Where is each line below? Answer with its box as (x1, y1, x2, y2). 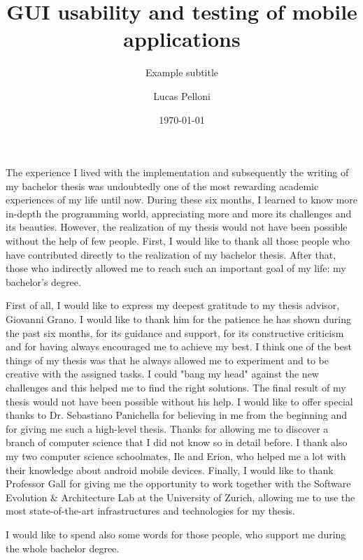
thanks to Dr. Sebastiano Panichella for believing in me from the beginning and (6, 408, 347, 422)
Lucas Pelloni (153, 88, 211, 103)
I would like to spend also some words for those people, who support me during (6, 526, 346, 541)
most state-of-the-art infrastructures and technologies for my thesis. (6, 503, 295, 518)
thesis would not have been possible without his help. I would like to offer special (6, 394, 353, 408)
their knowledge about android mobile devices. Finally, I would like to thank (6, 462, 334, 477)
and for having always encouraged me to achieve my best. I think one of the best (6, 339, 352, 354)
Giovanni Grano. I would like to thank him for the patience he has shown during (6, 312, 352, 326)
